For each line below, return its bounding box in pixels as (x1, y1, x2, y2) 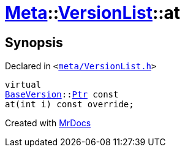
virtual (5, 80, 42, 90)
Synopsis (5, 34, 63, 50)
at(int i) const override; (5, 99, 134, 110)
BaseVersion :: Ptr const (5, 89, 119, 100)
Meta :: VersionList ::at (5, 2, 181, 23)
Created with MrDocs (5, 118, 91, 129)
